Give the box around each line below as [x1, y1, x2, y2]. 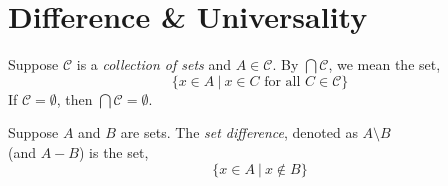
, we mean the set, [328, 54, 441, 75]
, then [56, 88, 93, 109]
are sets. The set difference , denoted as [120, 122, 358, 143]
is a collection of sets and [76, 54, 231, 75]
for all [264, 74, 301, 89]
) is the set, [78, 141, 149, 162]
